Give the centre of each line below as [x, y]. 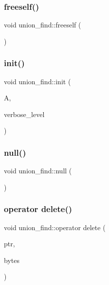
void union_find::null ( [38, 171]
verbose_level [24, 114]
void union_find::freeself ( [43, 25]
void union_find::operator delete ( [55, 227]
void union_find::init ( [37, 81]
